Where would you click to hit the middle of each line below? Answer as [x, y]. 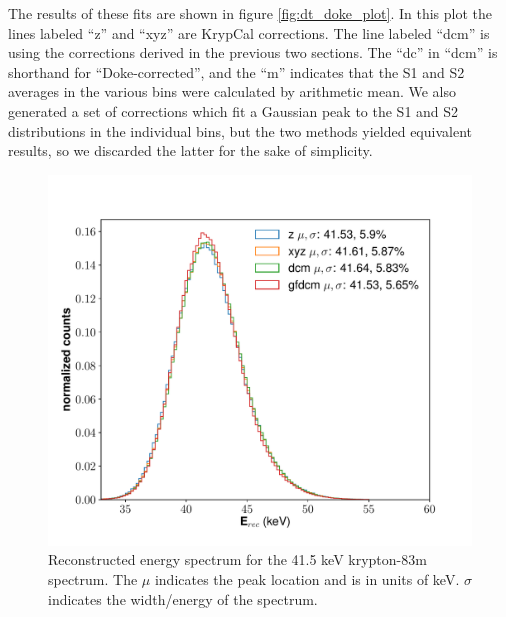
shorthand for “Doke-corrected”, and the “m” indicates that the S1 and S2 [236, 71]
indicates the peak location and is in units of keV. [307, 578]
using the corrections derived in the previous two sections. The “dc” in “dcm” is [253, 52]
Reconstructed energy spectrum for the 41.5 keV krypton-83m [237, 559]
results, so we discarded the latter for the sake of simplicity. [190, 150]
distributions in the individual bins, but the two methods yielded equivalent [240, 130]
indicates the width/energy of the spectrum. [183, 598]
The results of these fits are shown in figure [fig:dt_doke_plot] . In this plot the [250, 13]
